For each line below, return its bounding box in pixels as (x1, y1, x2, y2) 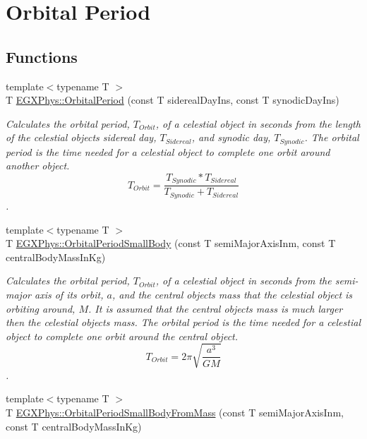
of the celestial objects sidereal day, (6, 130, 157, 145)
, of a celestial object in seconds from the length (155, 116, 361, 131)
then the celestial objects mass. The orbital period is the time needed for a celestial (6, 315, 361, 330)
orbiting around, (6, 301, 76, 315)
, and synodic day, (191, 130, 271, 145)
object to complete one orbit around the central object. (6, 328, 239, 343)
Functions (6, 45, 78, 67)
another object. (6, 158, 70, 173)
